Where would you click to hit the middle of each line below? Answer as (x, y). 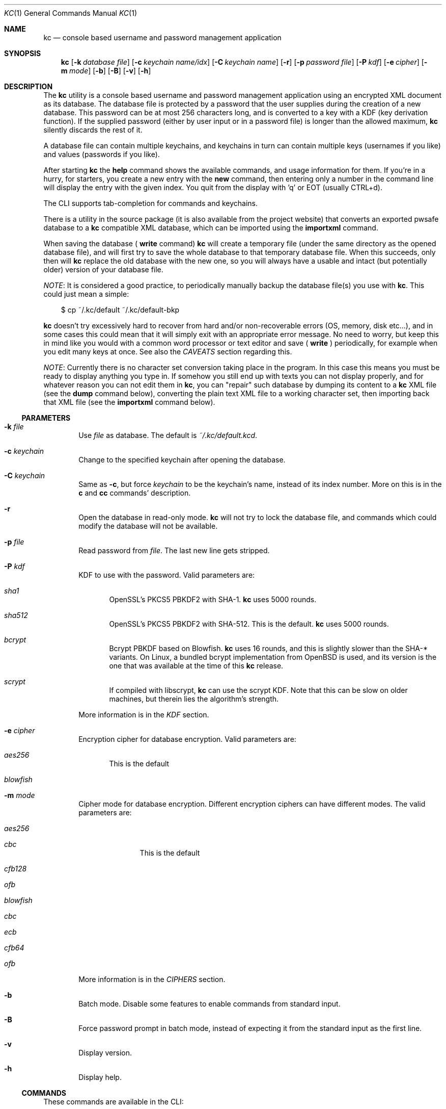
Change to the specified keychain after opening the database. (182, 460)
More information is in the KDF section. (144, 715)
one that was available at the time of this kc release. (196, 666)
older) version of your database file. (103, 269)
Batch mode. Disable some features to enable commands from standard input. (210, 1004)
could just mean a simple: (86, 294)
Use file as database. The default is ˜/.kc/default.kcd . (168, 435)
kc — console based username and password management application (162, 37)
